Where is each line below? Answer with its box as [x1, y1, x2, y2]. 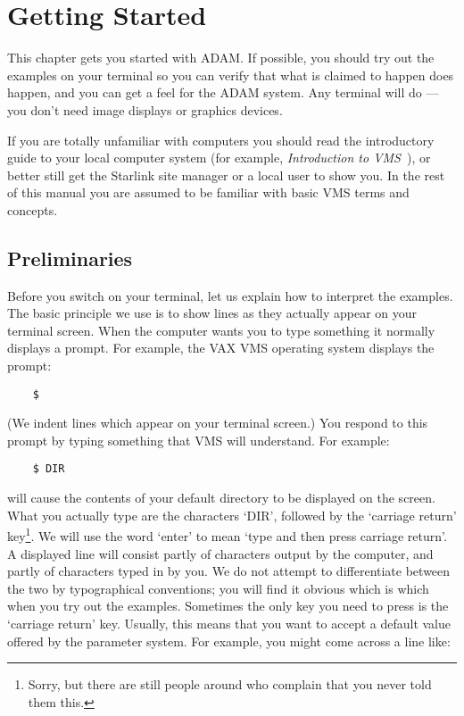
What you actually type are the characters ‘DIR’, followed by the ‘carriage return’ [7, 505, 457, 524]
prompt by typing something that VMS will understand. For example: [7, 430, 390, 449]
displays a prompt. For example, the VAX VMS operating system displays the [7, 338, 435, 357]
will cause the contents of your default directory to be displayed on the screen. [7, 488, 435, 507]
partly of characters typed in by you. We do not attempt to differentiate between [7, 562, 451, 580]
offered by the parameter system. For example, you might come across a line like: [7, 631, 451, 650]
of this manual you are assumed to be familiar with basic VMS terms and [7, 183, 410, 202]
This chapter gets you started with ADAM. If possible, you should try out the [7, 48, 435, 67]
